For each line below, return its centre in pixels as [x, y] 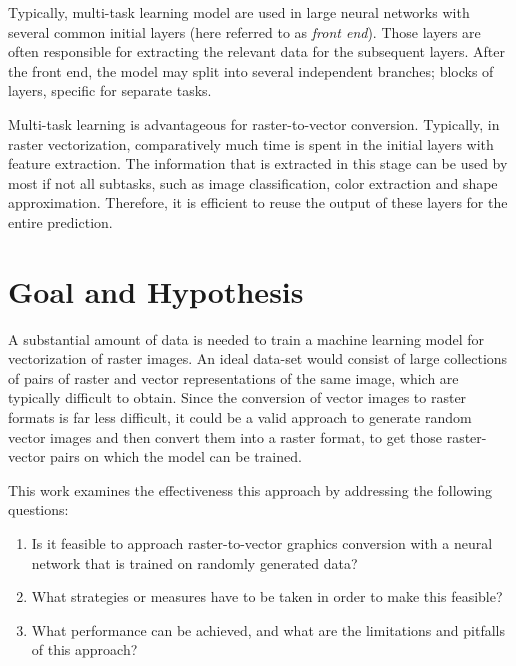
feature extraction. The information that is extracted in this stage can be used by [258, 163]
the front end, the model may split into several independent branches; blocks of [251, 70]
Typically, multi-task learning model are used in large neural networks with [239, 12]
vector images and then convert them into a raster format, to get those [225, 436]
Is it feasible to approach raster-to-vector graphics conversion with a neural [262, 543]
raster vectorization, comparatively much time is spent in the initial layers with [251, 143]
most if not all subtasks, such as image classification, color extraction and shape [253, 182]
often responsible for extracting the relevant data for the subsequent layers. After [256, 51]
